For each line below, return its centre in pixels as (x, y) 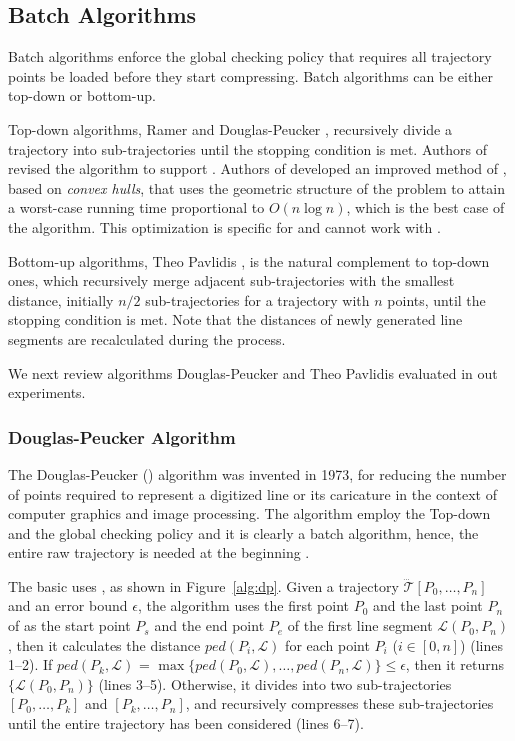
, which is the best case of (425, 207)
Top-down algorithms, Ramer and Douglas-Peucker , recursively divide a (230, 128)
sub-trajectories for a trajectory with (257, 299)
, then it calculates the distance (104, 644)
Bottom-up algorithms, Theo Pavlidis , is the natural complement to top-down (249, 260)
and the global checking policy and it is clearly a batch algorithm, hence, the (243, 532)
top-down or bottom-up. (82, 95)
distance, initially (61, 299)
